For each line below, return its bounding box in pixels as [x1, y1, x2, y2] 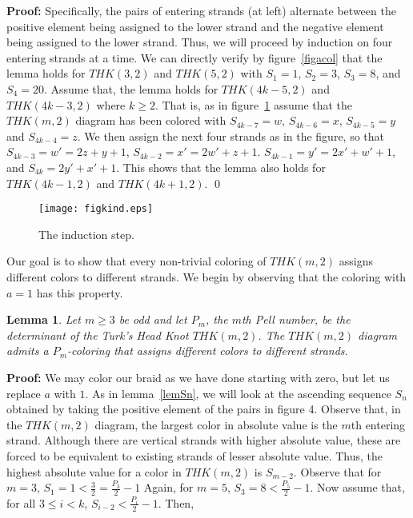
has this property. [36, 284, 123, 301]
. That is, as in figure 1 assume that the [154, 96, 353, 113]
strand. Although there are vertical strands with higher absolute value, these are [6, 432, 401, 448]
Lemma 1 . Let [6, 311, 81, 328]
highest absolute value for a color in [6, 463, 182, 480]
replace [6, 385, 41, 401]
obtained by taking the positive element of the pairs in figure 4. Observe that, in [6, 400, 401, 417]
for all [6, 494, 36, 511]
